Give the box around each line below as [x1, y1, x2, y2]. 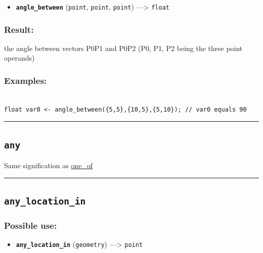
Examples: [4, 74, 47, 86]
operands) [4, 53, 35, 63]
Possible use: [4, 219, 57, 232]
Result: [4, 23, 34, 35]
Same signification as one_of [4, 160, 93, 171]
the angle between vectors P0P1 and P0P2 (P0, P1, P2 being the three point [4, 42, 243, 53]
